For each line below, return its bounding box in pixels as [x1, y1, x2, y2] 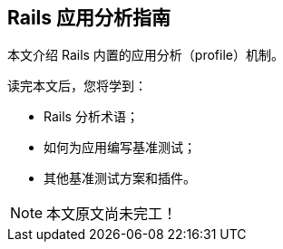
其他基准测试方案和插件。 [44, 170, 196, 187]
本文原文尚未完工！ [46, 205, 178, 224]
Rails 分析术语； [44, 109, 139, 125]
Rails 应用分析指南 [7, 6, 171, 29]
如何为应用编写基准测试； [44, 139, 196, 156]
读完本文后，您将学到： [7, 78, 147, 94]
